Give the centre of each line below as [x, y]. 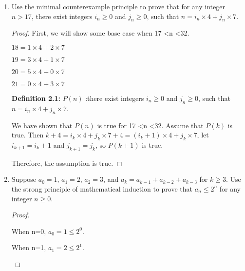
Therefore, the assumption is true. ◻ [67, 163]
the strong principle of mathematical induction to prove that [102, 188]
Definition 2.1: [36, 98]
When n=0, [29, 231]
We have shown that [42, 125]
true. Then [28, 135]
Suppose [24, 179]
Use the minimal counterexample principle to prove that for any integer [118, 6]
